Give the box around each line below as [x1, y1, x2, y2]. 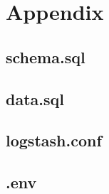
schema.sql [6, 45, 85, 68]
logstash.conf [6, 129, 102, 151]
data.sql [6, 87, 64, 109]
